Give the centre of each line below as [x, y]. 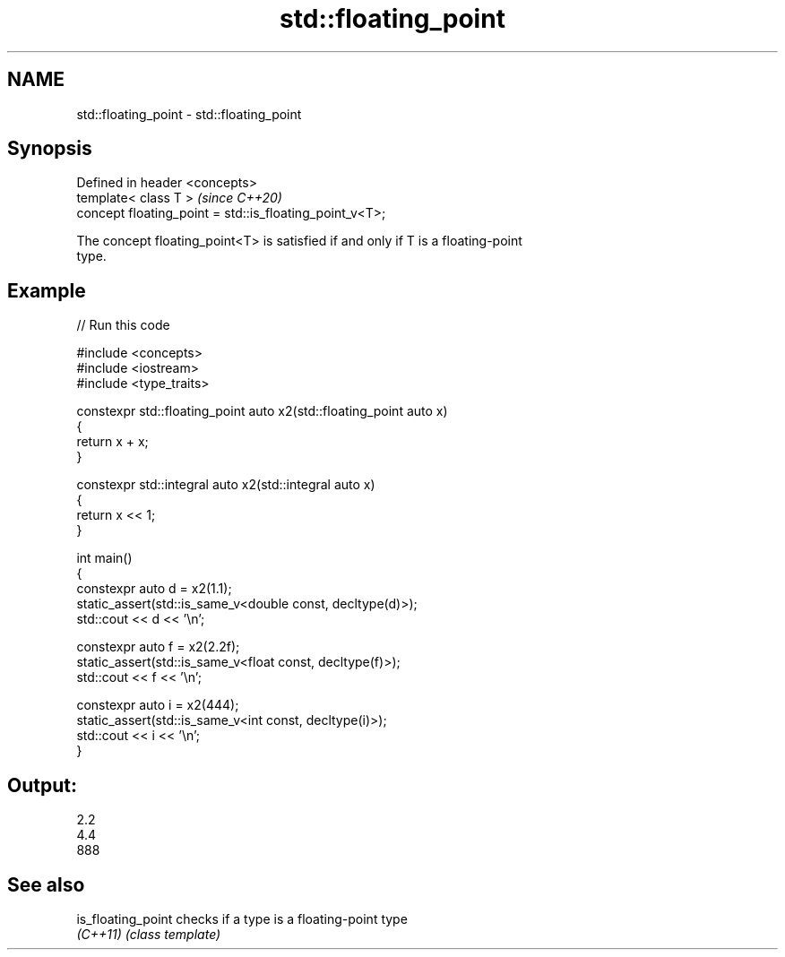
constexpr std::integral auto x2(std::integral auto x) [226, 485]
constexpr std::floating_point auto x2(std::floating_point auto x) [262, 411]
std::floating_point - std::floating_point [189, 114]
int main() [104, 558]
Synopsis [50, 149]
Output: [42, 785]
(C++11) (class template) [149, 934]
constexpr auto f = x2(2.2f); [158, 647]
